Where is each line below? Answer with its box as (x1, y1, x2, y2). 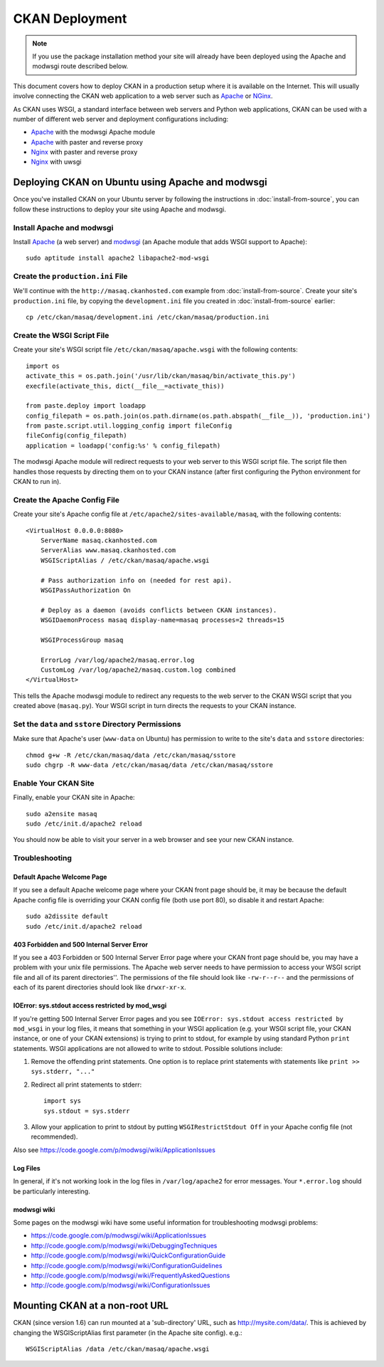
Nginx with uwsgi (31, 157, 82, 167)
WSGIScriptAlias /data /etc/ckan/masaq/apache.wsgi (26, 1345, 210, 1353)
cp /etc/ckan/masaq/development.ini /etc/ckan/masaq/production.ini (26, 313, 270, 322)
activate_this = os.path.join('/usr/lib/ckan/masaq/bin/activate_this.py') (26, 372, 296, 380)
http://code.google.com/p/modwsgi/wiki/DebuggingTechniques (31, 1241, 218, 1250)
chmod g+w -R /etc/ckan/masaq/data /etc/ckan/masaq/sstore (26, 751, 236, 759)
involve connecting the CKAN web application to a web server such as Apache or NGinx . (13, 92, 273, 100)
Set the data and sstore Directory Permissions (13, 719, 181, 729)
